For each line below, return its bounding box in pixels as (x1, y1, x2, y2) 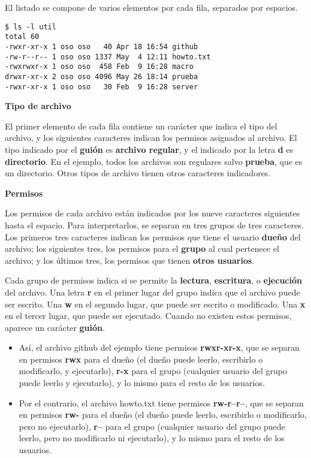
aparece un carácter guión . (5, 321, 105, 333)
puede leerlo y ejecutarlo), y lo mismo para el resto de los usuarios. (19, 376, 265, 389)
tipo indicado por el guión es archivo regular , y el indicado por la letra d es (5, 143, 294, 155)
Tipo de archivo (5, 100, 71, 112)
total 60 (5, 32, 40, 41)
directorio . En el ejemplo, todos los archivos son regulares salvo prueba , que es (5, 155, 303, 167)
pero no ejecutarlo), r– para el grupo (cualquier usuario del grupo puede (19, 420, 285, 432)
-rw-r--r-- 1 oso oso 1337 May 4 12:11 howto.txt (5, 52, 211, 61)
